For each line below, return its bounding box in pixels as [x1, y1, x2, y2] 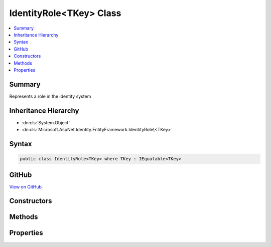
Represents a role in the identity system [9, 93, 91, 99]
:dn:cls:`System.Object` [22, 119, 70, 125]
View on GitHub [9, 183, 42, 190]
